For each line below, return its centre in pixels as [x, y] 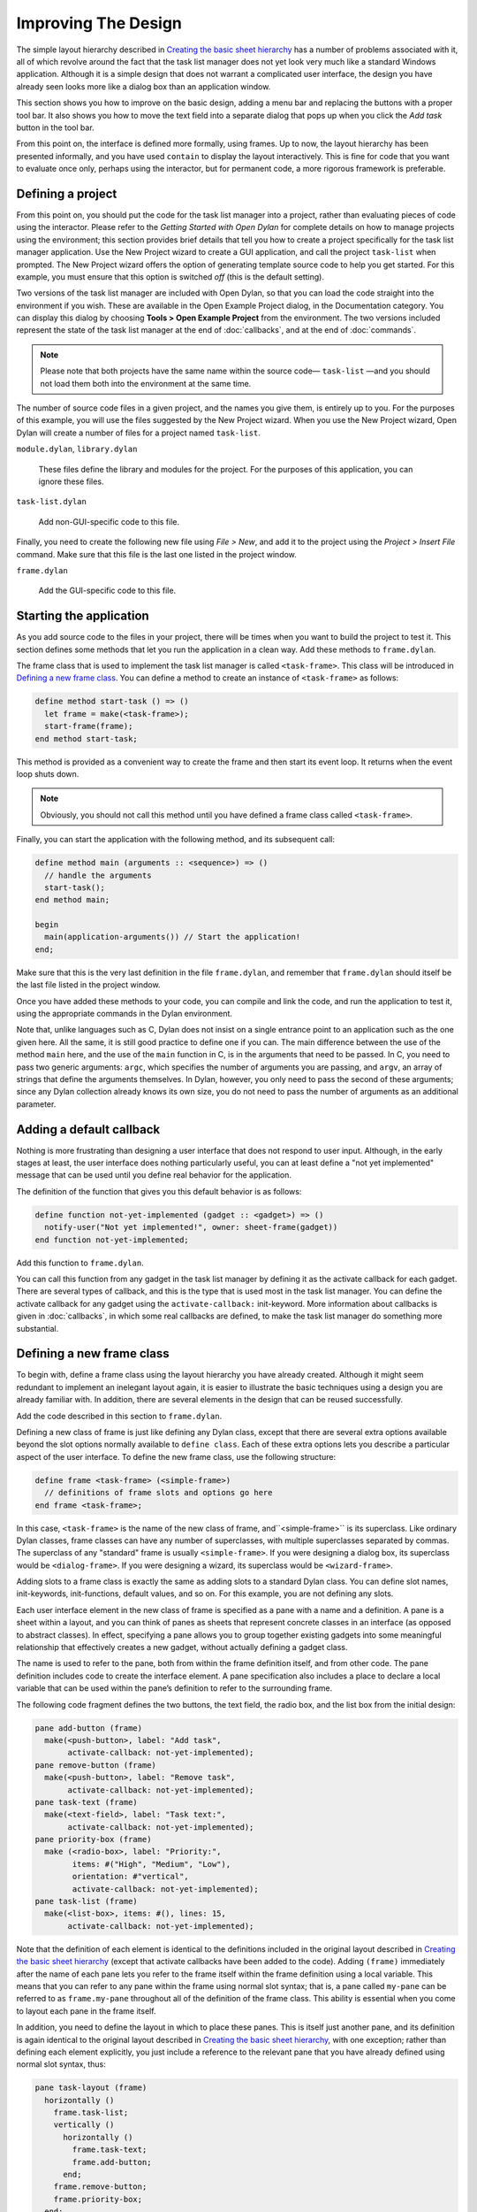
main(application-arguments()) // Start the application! [173, 937]
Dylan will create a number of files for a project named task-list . [138, 433]
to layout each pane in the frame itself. [86, 2011]
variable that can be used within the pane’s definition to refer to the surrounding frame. [174, 1688]
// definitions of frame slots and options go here [159, 1493]
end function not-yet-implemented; [112, 1240]
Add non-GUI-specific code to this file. [109, 521]
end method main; [72, 900]
